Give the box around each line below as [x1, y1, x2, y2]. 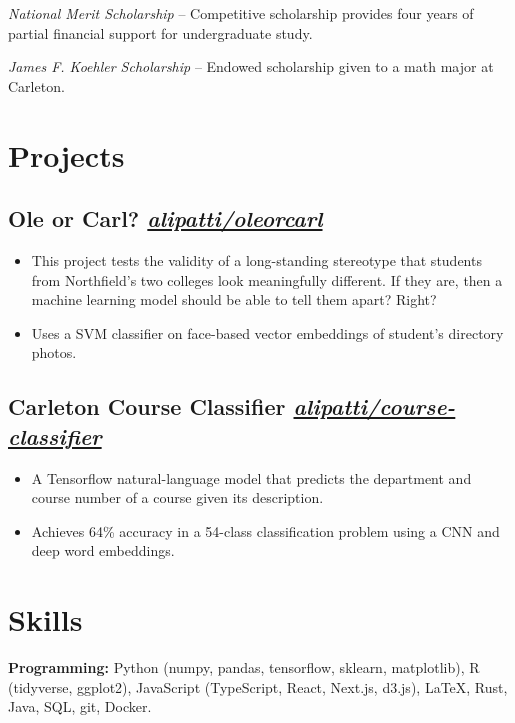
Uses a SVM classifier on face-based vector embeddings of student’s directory [31, 322, 504, 343]
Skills [8, 599, 83, 640]
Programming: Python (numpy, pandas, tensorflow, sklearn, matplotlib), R [8, 657, 480, 678]
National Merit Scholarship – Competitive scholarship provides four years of [8, 3, 474, 23]
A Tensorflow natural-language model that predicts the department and [31, 467, 472, 488]
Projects [8, 134, 125, 175]
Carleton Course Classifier [8, 391, 286, 422]
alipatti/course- [293, 391, 456, 422]
